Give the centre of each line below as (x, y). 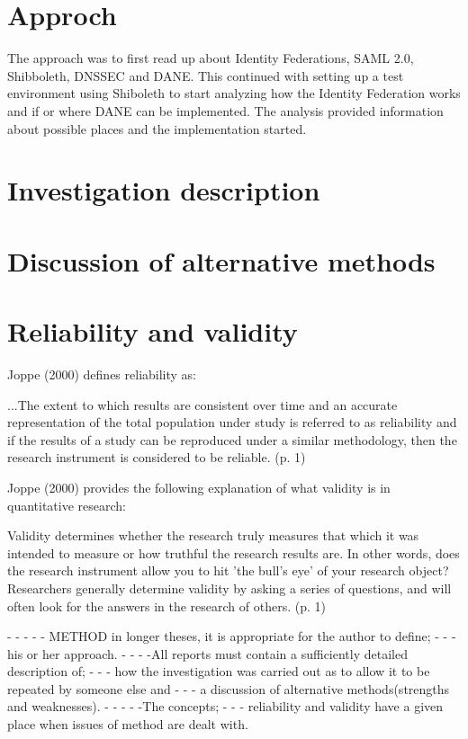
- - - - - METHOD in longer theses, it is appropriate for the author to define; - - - (232, 636)
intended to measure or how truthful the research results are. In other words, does (234, 552)
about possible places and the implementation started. (157, 128)
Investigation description (164, 190)
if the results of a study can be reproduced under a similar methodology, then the (232, 439)
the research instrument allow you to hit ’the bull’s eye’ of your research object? (228, 570)
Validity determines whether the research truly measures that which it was (213, 535)
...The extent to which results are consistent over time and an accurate (202, 404)
